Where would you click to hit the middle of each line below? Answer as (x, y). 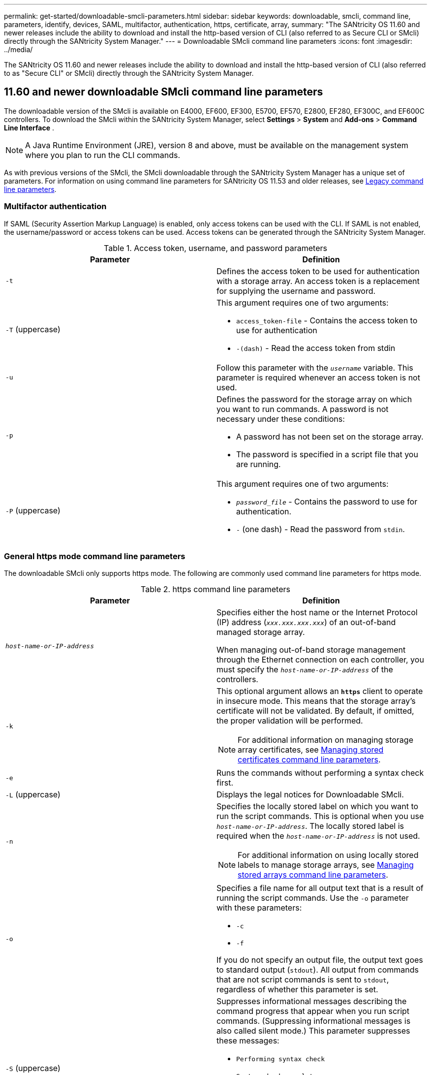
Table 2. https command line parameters (215, 589)
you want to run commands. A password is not (303, 409)
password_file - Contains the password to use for (327, 501)
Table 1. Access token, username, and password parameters (215, 248)
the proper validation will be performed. (290, 721)
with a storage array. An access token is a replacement (318, 281)
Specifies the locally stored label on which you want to (318, 806)
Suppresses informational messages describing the (312, 1001)
